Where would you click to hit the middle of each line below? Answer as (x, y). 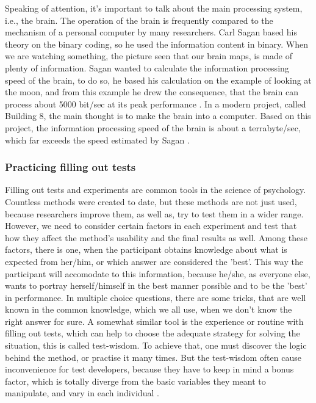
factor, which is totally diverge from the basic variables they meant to (135, 381)
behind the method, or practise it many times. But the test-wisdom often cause (153, 357)
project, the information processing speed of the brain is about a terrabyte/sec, (153, 127)
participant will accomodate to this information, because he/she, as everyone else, (158, 273)
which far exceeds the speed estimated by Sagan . (97, 140)
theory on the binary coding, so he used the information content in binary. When (156, 44)
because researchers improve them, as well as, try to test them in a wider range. (154, 213)
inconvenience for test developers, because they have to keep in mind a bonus (149, 369)
